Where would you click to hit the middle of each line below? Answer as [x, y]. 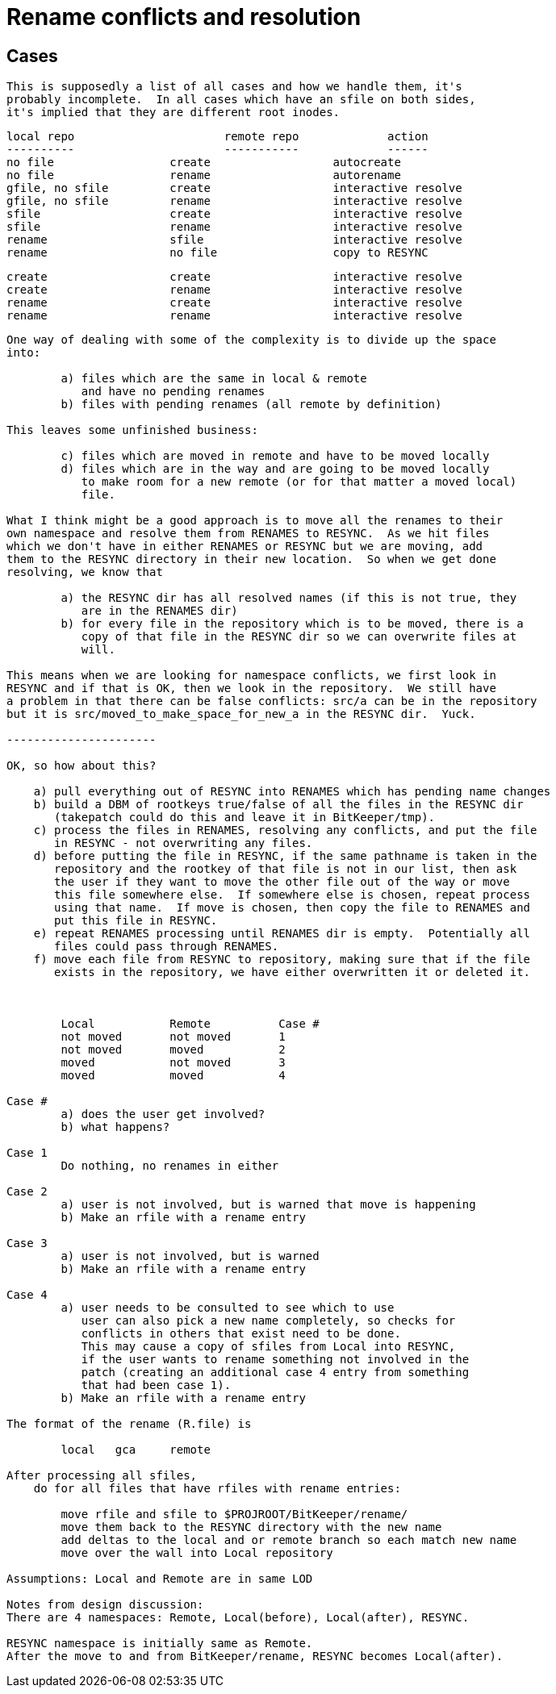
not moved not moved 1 [173, 1037]
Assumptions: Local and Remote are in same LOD [160, 1579]
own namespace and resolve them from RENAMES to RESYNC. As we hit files [248, 534]
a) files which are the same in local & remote [214, 379]
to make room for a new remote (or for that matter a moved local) [299, 482]
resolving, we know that [85, 572]
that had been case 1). [156, 1385]
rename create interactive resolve [234, 303]
